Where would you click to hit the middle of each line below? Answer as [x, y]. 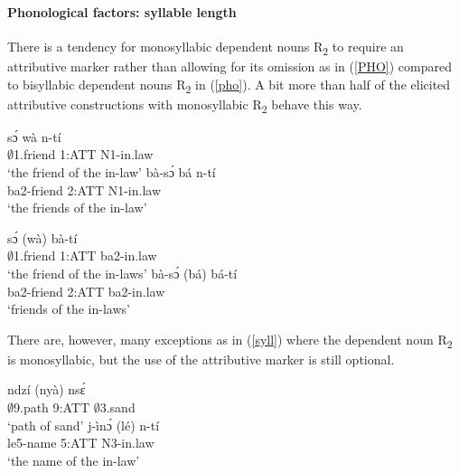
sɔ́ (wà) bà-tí [42, 237]
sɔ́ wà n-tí [34, 136]
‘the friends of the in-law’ [77, 208]
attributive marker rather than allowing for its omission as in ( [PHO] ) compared [229, 66]
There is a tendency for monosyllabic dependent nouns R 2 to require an [206, 47]
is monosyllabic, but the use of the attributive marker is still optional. [201, 359]
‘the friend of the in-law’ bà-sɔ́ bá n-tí [112, 171]
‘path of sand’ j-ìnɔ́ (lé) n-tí [84, 425]
